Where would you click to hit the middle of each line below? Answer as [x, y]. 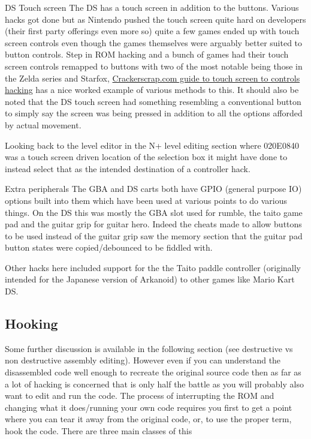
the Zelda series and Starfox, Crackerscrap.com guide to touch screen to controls [153, 78]
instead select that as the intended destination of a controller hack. [128, 168]
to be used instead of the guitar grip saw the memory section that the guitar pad [154, 235]
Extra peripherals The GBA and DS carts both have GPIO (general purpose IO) [153, 189]
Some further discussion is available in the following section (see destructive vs [149, 348]
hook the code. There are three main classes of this [99, 431]
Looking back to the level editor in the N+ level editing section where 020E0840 [152, 145]
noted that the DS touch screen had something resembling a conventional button [153, 101]
